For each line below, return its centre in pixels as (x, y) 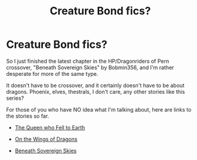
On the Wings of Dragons (46, 139)
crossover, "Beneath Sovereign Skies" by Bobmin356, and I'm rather (90, 67)
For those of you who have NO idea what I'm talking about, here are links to (99, 109)
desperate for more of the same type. (52, 73)
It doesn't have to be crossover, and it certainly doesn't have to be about (96, 85)
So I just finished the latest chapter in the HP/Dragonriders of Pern (88, 61)
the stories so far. (28, 116)
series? (15, 98)
